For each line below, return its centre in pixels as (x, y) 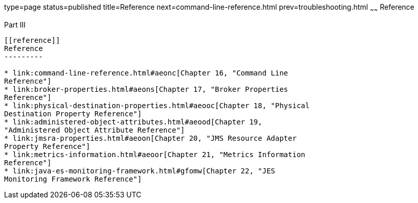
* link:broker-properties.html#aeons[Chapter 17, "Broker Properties (146, 89)
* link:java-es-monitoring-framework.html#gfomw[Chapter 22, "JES (140, 171)
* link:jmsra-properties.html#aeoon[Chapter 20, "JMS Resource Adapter (151, 138)
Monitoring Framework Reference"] (73, 179)
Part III (15, 24)
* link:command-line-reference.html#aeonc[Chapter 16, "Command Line (146, 73)
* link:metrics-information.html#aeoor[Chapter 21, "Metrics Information (155, 154)
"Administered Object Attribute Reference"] (95, 130)
